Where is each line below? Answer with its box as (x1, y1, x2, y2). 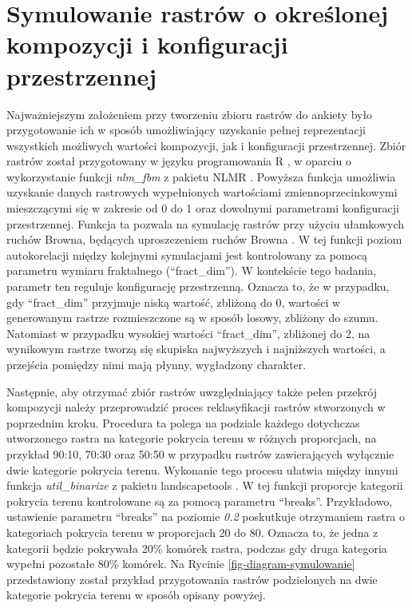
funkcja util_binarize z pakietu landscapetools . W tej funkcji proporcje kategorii (6, 477, 403, 494)
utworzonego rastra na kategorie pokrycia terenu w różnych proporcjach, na (6, 430, 377, 447)
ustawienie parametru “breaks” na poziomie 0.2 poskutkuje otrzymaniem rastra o (6, 508, 406, 525)
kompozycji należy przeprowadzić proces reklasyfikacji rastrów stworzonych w (6, 399, 386, 415)
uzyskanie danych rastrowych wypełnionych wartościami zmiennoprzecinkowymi (6, 184, 398, 201)
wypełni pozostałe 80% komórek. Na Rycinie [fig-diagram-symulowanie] (6, 555, 355, 572)
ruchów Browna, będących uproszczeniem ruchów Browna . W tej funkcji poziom (6, 231, 402, 248)
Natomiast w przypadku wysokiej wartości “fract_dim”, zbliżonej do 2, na (6, 324, 370, 341)
